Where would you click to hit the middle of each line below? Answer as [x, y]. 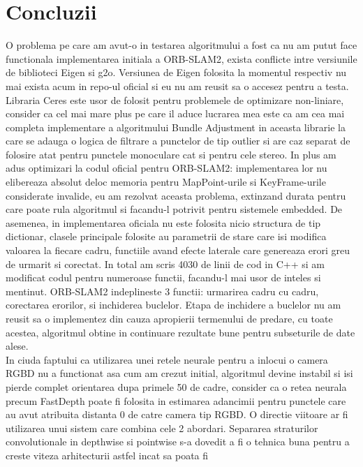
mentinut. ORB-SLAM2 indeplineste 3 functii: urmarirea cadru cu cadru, [162, 291]
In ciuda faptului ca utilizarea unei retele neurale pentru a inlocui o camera [167, 359]
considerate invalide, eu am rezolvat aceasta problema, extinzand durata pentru [176, 195]
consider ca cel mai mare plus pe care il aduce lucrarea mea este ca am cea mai [175, 113]
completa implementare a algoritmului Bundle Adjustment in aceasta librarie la [176, 127]
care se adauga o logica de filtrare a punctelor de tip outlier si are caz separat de [178, 141]
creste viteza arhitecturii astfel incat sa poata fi [107, 455]
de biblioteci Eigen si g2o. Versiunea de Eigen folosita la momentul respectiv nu [176, 72]
